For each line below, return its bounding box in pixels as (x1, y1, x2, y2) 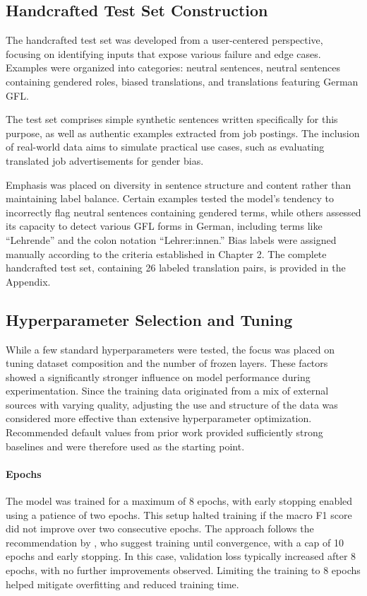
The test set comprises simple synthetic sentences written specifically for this (6, 112, 338, 127)
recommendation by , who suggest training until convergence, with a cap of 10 (6, 534, 344, 549)
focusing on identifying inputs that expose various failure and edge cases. (6, 46, 321, 61)
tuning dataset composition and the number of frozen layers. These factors (6, 356, 328, 370)
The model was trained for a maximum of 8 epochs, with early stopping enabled (6, 493, 353, 508)
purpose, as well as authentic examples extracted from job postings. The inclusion (6, 125, 360, 140)
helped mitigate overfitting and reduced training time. (6, 576, 239, 591)
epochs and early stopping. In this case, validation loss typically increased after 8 (6, 549, 356, 563)
